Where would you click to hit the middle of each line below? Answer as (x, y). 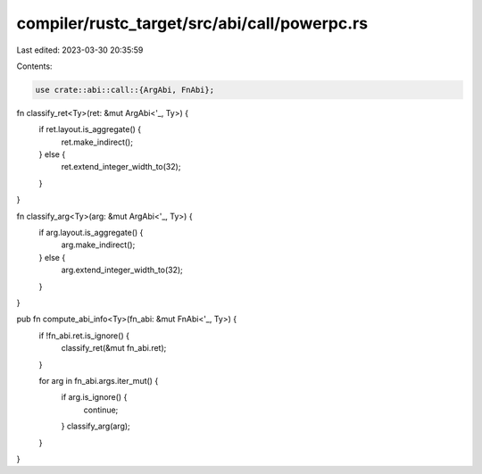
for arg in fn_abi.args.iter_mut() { (99, 380)
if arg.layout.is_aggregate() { (91, 233)
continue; (101, 410)
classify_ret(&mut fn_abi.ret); (114, 348)
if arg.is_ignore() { (94, 397)
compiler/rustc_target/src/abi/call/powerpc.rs (192, 23)
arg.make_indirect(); (98, 245)
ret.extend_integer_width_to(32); (121, 167)
